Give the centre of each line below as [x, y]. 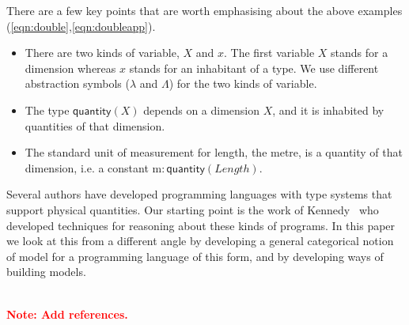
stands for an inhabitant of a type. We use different [254, 68]
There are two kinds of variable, [102, 53]
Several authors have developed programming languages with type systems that [199, 194]
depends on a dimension [202, 110]
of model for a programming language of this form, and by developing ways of [195, 256]
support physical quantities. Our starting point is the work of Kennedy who [193, 209]
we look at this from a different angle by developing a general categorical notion [200, 241]
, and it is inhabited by [328, 110]
